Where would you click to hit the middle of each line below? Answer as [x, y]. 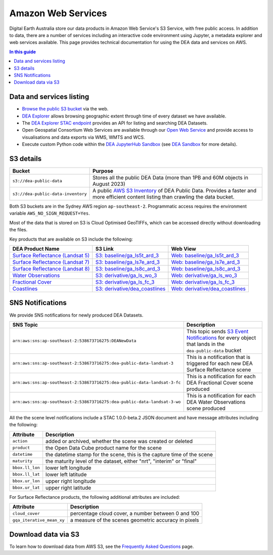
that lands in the [206, 344]
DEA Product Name [36, 249]
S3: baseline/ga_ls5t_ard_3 [127, 255]
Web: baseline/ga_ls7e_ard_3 [206, 262]
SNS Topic [25, 325]
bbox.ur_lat [26, 488]
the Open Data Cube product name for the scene [104, 448]
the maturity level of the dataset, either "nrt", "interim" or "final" [121, 461]
